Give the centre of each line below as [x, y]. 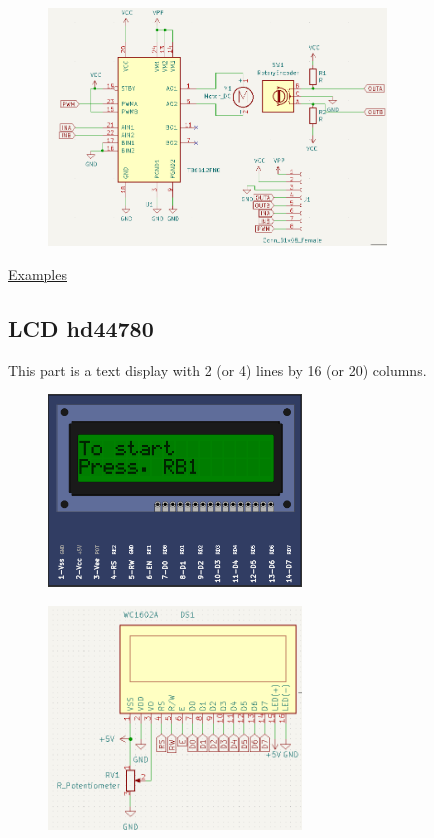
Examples [37, 273]
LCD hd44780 [81, 327]
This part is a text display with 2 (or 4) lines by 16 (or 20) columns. [217, 369]
